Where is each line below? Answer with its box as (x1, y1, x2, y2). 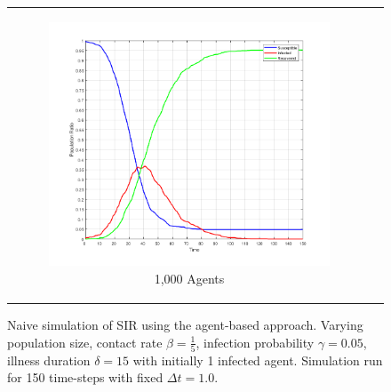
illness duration (7, 350, 91, 369)
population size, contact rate (7, 332, 163, 351)
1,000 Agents (154, 268, 225, 287)
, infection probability (195, 332, 315, 351)
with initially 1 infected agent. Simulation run (132, 350, 383, 369)
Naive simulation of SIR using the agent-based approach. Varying (7, 315, 363, 333)
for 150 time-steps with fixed (7, 368, 164, 387)
